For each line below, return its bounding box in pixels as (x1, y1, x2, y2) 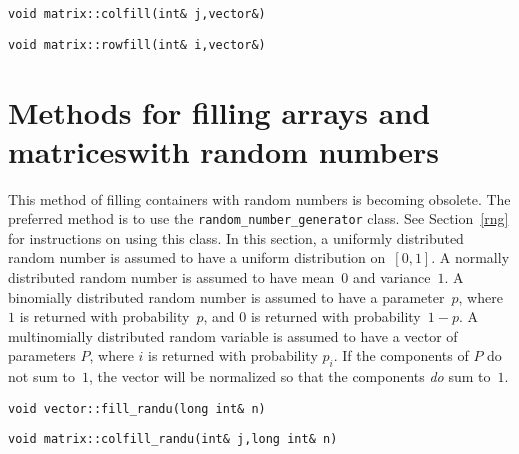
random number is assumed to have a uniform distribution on (8, 247, 386, 268)
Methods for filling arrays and (8, 91, 431, 132)
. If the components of (333, 345, 469, 366)
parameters (8, 345, 76, 366)
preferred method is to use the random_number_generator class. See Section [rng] (8, 208, 509, 229)
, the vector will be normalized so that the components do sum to (88, 366, 491, 387)
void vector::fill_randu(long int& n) (8, 401, 266, 416)
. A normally (431, 247, 510, 268)
